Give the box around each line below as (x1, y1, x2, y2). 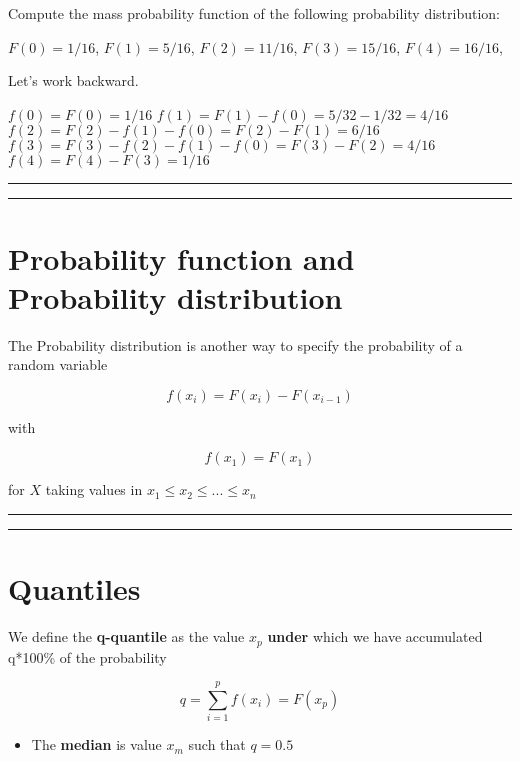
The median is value (31, 734, 162, 755)
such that (188, 734, 246, 755)
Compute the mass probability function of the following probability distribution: (8, 3, 500, 23)
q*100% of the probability (8, 646, 167, 667)
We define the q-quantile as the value (8, 626, 245, 647)
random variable (8, 354, 108, 375)
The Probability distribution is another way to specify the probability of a (8, 334, 463, 355)
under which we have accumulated (267, 626, 483, 647)
